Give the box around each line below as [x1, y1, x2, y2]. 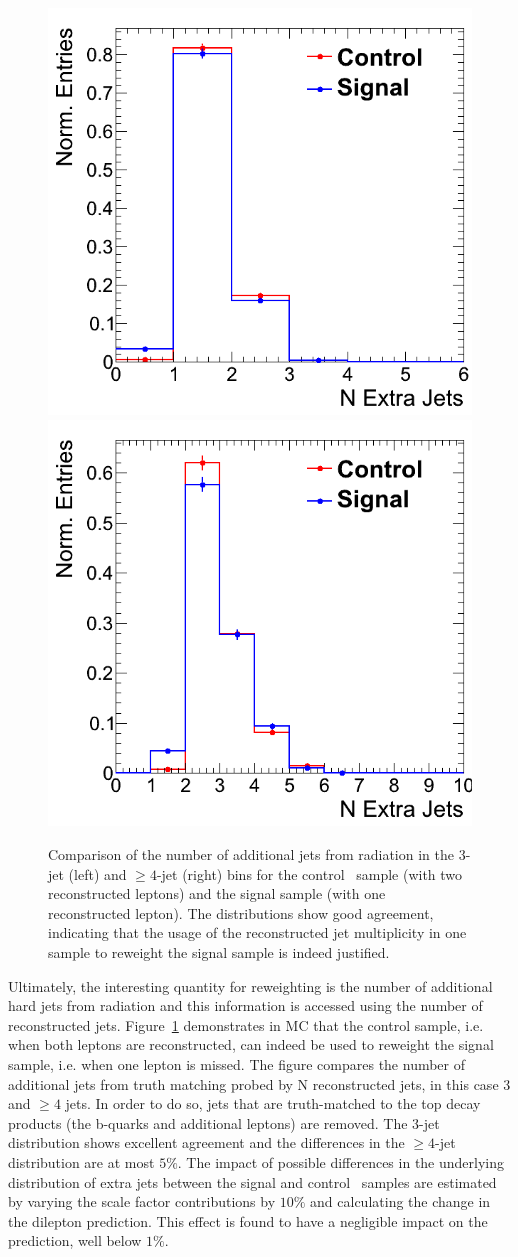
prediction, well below [8, 1230, 142, 1251]
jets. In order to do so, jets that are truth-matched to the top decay [65, 1093, 481, 1114]
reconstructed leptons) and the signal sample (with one [48, 883, 386, 904]
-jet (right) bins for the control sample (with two [156, 863, 463, 884]
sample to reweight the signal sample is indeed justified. [48, 942, 390, 962]
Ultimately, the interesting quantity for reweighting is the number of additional [8, 975, 493, 996]
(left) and [68, 863, 127, 884]
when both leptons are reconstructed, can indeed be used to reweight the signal [8, 1034, 494, 1055]
